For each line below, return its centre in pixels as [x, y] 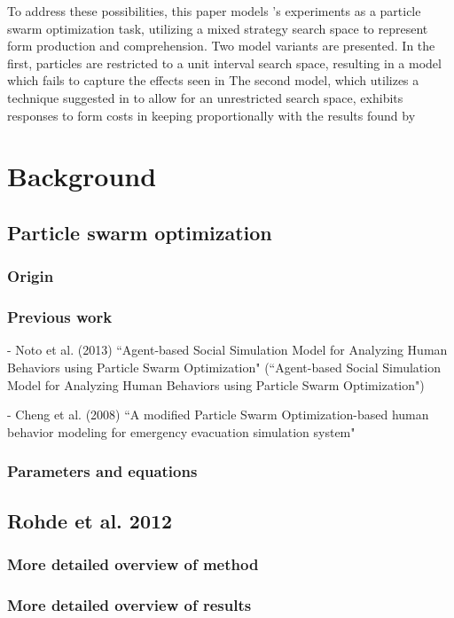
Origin [31, 276]
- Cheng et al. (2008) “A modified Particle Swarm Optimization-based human [218, 415]
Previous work [60, 317]
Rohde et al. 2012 [90, 520]
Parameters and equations [102, 471]
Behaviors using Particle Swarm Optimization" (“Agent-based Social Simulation [224, 367]
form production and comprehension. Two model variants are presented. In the [221, 46]
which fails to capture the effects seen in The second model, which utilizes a [213, 80]
